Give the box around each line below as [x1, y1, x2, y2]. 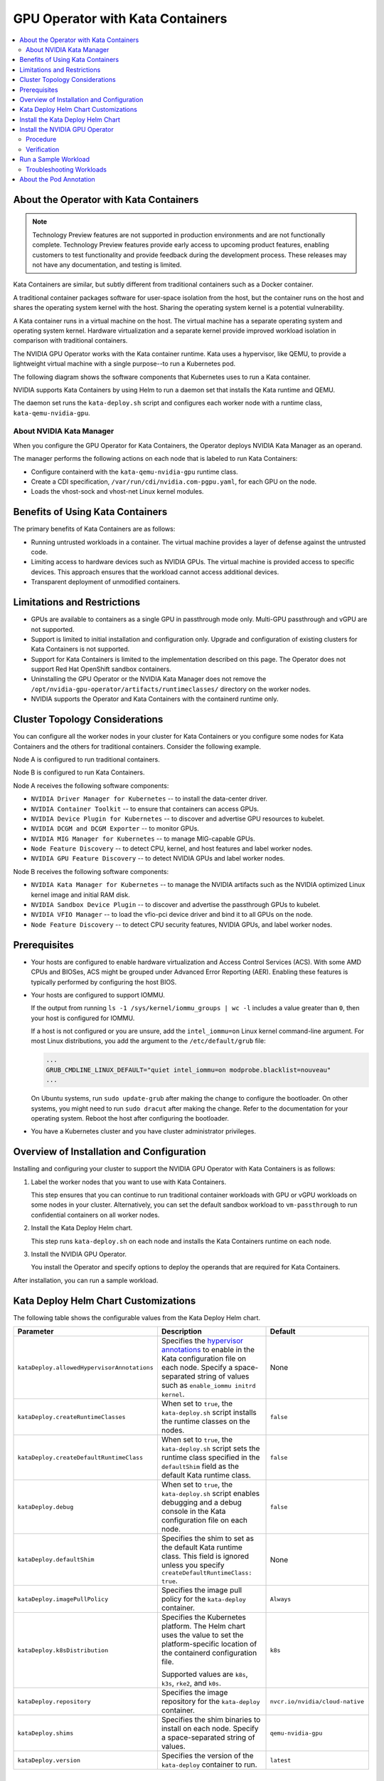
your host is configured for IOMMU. [31, 1014, 135, 1022]
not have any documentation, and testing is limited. [32, 260, 182, 269]
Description [161, 1326, 202, 1336]
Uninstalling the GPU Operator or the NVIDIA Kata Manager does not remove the [31, 675, 267, 683]
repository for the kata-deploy [161, 1696, 260, 1706]
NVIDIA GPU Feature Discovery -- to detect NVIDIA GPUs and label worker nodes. [31, 854, 285, 863]
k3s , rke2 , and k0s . [161, 1678, 222, 1688]
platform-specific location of [161, 1639, 257, 1649]
